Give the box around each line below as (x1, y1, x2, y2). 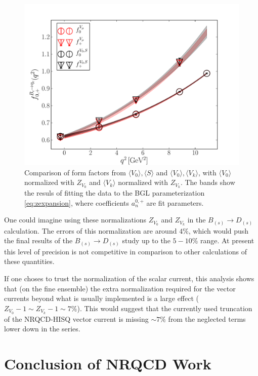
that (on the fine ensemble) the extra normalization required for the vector (4, 283, 236, 293)
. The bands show (180, 177, 235, 187)
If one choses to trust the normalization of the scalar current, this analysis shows (4, 273, 254, 284)
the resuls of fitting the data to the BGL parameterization (24, 187, 205, 198)
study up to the (122, 235, 170, 246)
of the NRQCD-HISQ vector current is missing (4, 313, 149, 324)
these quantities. (4, 256, 55, 267)
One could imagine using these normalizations (4, 214, 147, 225)
